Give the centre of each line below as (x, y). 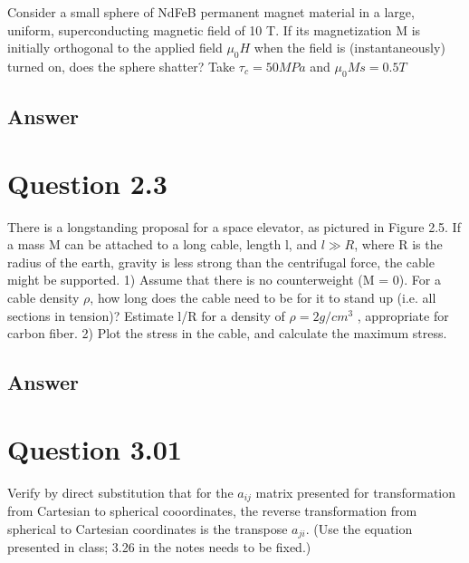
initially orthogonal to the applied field (115, 48)
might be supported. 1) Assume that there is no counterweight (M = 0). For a (224, 280)
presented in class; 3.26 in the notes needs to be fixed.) (159, 547)
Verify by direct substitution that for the (120, 492)
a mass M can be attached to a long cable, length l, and (162, 244)
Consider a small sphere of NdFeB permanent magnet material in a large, (211, 12)
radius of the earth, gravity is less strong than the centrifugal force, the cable (221, 262)
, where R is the (398, 244)
